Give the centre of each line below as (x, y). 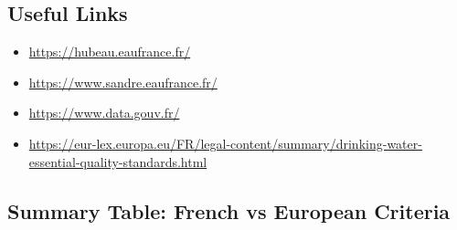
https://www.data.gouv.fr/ (104, 113)
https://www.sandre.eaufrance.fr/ (123, 82)
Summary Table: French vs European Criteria (229, 210)
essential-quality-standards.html (118, 161)
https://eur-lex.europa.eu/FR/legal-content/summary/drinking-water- (225, 143)
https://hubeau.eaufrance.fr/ (110, 52)
